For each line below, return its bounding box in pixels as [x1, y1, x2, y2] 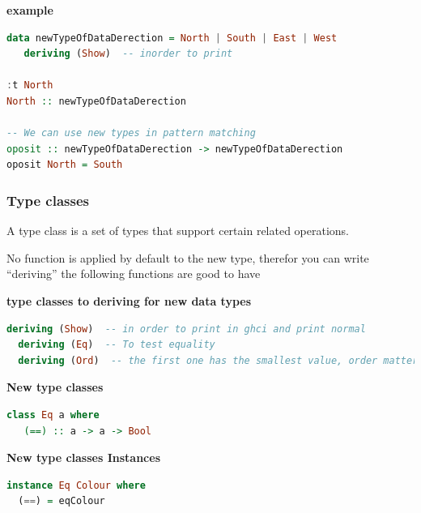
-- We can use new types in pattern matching [6, 127, 256, 139]
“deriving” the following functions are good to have [6, 265, 261, 282]
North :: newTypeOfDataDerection [6, 95, 186, 107]
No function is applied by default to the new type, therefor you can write [6, 249, 369, 266]
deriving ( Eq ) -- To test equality [18, 339, 215, 351]
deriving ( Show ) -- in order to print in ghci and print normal [6, 323, 366, 335]
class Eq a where [6, 408, 100, 421]
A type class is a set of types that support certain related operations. [6, 222, 350, 239]
